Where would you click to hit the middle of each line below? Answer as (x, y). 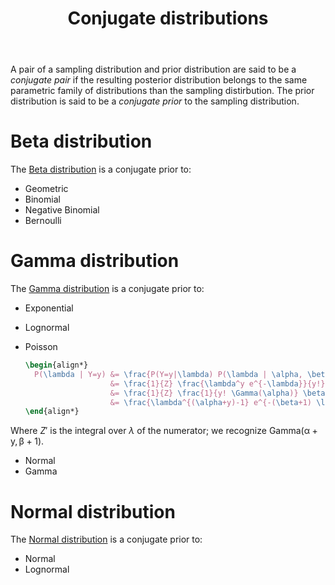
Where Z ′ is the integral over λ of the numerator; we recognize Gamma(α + (164, 431)
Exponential (49, 308)
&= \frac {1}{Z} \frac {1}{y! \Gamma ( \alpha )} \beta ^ (219, 393)
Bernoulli (43, 221)
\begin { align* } (56, 365)
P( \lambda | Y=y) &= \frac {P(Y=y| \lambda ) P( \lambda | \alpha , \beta (182, 374)
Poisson (41, 347)
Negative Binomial (62, 210)
